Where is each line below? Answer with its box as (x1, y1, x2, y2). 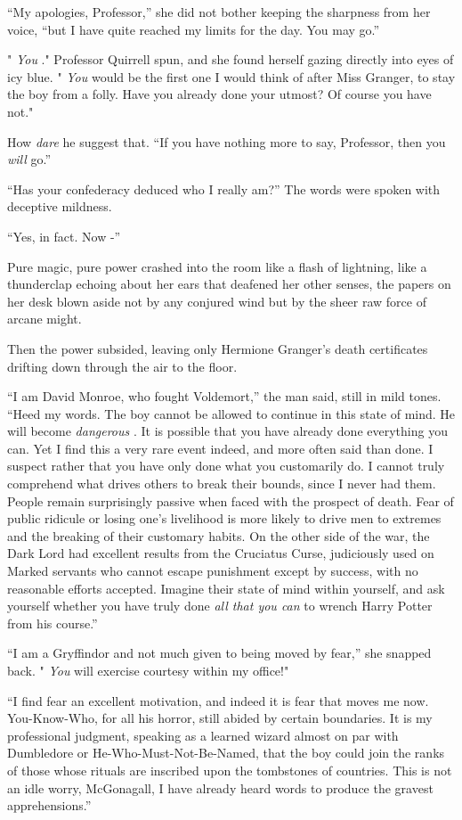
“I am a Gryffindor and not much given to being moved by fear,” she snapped (7, 644, 432, 662)
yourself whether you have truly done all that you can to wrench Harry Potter (7, 596, 433, 615)
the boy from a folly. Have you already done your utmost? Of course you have (7, 85, 432, 103)
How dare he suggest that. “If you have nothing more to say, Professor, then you (7, 132, 446, 151)
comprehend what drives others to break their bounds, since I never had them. (7, 474, 436, 493)
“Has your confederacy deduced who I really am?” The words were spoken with (7, 179, 441, 198)
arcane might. (7, 309, 82, 328)
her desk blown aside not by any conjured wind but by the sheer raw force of (7, 291, 426, 310)
